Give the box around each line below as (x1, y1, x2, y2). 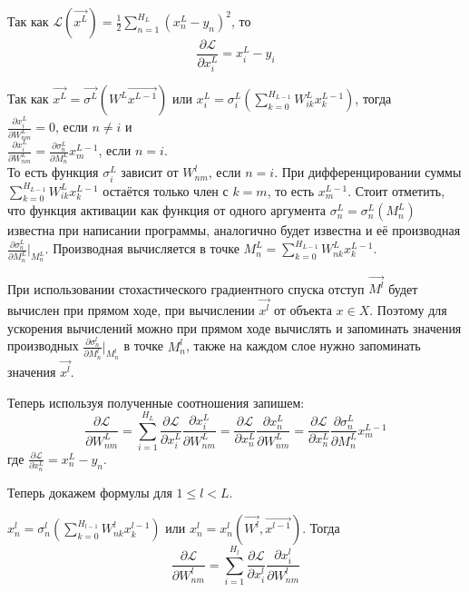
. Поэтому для (369, 301, 447, 320)
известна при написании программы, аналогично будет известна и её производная (7, 221, 461, 240)
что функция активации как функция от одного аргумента (7, 201, 327, 220)
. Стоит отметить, (347, 181, 445, 200)
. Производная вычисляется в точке (44, 239, 239, 258)
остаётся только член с (103, 181, 229, 200)
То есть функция (7, 163, 99, 182)
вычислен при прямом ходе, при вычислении (7, 301, 255, 320)
